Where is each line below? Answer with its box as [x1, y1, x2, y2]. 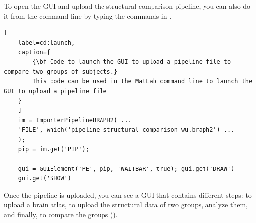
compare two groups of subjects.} [4, 68, 118, 75]
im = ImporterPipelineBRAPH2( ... [18, 116, 132, 124]
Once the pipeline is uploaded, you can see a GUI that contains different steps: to [4, 189, 252, 200]
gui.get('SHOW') [18, 175, 72, 182]
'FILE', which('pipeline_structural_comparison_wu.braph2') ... [18, 126, 235, 134]
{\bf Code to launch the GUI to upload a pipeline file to [32, 58, 231, 65]
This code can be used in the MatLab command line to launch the [32, 78, 253, 85]
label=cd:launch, [18, 39, 75, 46]
